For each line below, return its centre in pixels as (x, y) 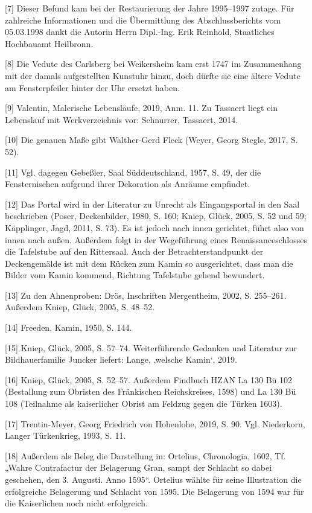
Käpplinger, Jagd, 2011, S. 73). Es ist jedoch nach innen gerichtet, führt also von (154, 227)
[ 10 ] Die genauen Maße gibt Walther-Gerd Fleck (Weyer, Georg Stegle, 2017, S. (151, 140)
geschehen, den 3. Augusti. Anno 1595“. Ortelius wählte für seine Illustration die (153, 479)
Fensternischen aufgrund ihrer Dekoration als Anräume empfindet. (128, 184)
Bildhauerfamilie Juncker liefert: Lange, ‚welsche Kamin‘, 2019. (121, 359)
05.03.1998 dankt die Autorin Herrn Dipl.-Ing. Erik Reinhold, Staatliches (140, 32)
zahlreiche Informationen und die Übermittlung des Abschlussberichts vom (143, 20)
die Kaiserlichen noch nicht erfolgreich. (77, 503)
